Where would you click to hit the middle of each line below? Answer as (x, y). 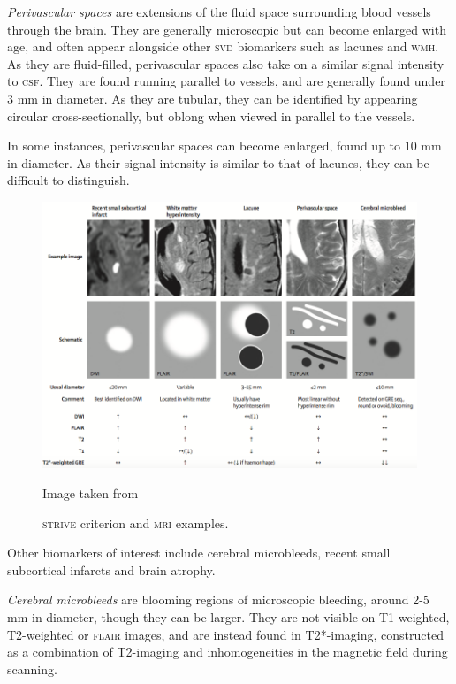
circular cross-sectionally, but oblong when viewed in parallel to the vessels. (211, 115)
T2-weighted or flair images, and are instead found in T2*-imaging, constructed (225, 634)
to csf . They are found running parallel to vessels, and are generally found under (226, 81)
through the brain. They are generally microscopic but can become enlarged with (227, 29)
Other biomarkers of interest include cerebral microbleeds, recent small (199, 553)
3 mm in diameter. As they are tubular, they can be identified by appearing (213, 98)
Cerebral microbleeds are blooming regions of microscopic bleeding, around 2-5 (218, 599)
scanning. (32, 669)
